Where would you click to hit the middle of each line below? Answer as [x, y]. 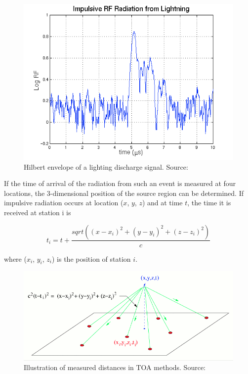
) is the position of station [91, 258]
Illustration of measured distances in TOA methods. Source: [115, 367]
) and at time [162, 203]
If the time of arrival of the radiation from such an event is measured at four [120, 183]
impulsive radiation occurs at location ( [64, 203]
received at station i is [38, 212]
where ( [15, 258]
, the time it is [209, 203]
